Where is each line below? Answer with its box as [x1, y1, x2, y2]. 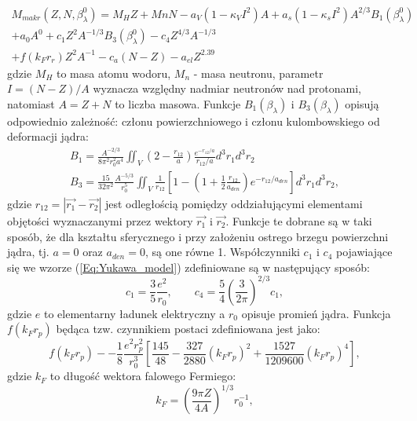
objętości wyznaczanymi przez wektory [7, 212, 193, 229]
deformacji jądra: [7, 128, 89, 145]
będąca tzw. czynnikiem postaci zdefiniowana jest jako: [56, 320, 320, 337]
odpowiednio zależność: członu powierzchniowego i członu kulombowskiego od [7, 112, 380, 129]
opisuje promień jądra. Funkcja [241, 305, 391, 321]
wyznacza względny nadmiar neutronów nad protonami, [93, 80, 361, 97]
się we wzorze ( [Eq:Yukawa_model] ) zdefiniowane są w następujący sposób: [7, 258, 370, 275]
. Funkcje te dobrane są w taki [225, 212, 372, 229]
